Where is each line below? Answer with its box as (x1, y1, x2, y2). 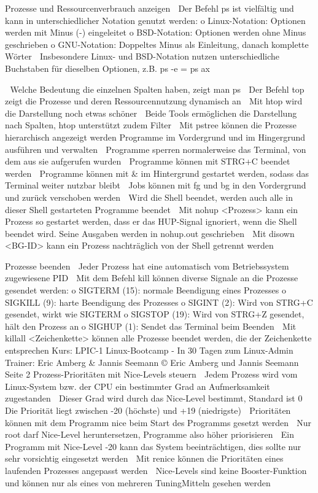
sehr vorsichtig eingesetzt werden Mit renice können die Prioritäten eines (5, 452, 284, 465)
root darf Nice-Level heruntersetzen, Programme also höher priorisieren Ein (5, 428, 295, 441)
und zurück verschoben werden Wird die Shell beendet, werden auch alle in (5, 190, 293, 203)
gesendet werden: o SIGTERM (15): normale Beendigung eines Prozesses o (5, 284, 286, 297)
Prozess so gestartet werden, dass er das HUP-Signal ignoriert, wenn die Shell (5, 215, 297, 228)
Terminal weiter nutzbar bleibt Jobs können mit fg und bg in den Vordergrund (5, 179, 306, 192)
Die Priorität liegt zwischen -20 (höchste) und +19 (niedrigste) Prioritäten (5, 404, 291, 416)
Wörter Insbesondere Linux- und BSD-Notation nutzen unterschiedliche (5, 50, 280, 63)
